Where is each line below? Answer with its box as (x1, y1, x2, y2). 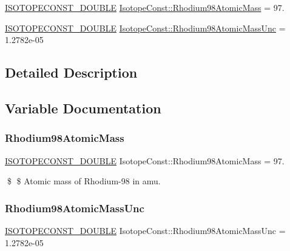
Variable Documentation (5, 98, 161, 117)
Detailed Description (5, 63, 138, 82)
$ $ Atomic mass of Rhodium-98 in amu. (7, 175, 161, 187)
